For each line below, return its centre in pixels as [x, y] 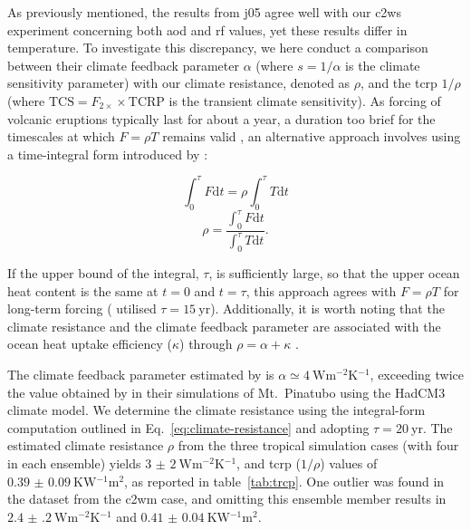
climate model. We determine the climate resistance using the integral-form [216, 410]
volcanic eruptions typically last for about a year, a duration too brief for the [221, 118]
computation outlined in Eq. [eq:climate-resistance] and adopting [188, 427]
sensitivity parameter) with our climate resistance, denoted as [179, 83]
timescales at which [61, 136]
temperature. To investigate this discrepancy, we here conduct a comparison [218, 48]
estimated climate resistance [86, 445]
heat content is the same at [83, 290]
